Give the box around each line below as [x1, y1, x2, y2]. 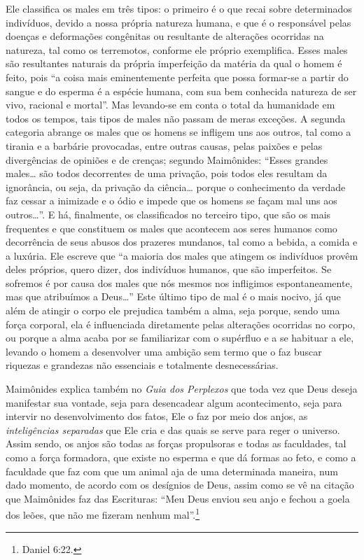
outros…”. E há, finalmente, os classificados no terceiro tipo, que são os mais [6, 206, 331, 221]
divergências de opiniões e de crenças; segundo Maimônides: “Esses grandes [6, 152, 328, 167]
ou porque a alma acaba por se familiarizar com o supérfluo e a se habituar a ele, [6, 330, 354, 345]
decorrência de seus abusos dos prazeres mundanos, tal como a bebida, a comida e [6, 234, 358, 249]
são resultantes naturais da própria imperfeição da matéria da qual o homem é [6, 56, 342, 71]
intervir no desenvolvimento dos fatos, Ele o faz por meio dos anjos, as [6, 409, 308, 423]
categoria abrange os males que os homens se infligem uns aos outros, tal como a [6, 125, 351, 139]
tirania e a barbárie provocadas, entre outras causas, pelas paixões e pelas [6, 138, 323, 153]
